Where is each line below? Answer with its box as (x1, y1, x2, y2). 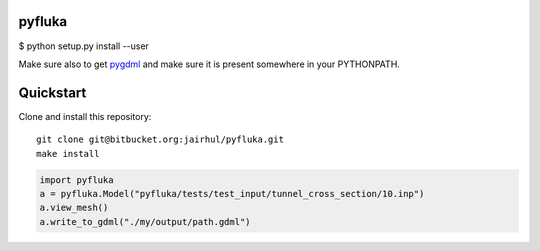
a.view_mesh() (39, 202, 109, 214)
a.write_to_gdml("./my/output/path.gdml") (39, 216, 251, 227)
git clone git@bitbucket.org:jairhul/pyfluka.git (36, 134, 285, 145)
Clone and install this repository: (18, 110, 152, 122)
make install (36, 148, 100, 159)
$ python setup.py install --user (18, 40, 150, 52)
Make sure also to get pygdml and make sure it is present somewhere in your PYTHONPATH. (18, 58, 400, 70)
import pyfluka (39, 174, 114, 185)
